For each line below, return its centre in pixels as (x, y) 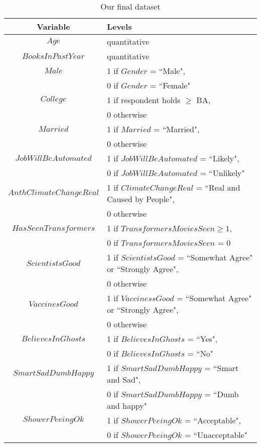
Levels (119, 26)
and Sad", (124, 379)
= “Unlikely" (222, 173)
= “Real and (218, 187)
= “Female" (170, 85)
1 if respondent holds (144, 100)
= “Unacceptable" (216, 435)
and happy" (127, 406)
